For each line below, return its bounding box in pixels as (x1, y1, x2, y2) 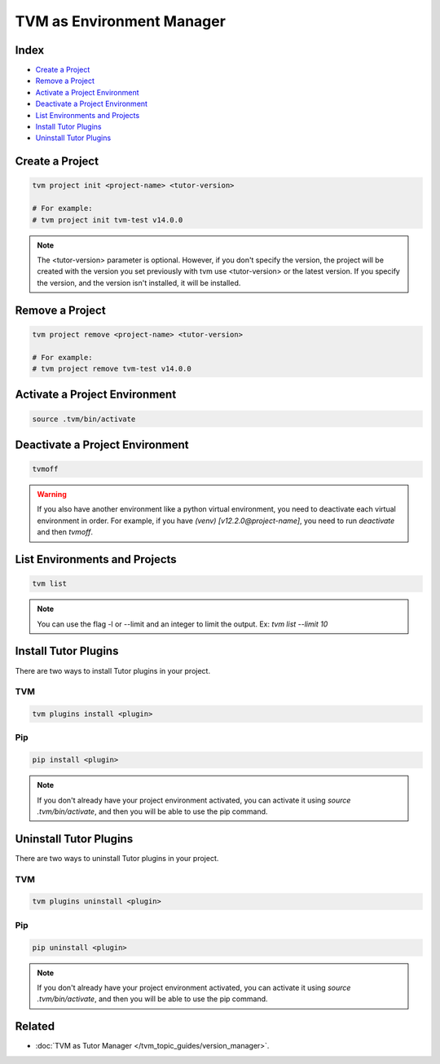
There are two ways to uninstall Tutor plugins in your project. (15, 853, 219, 863)
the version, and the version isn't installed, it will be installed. (37, 278, 241, 288)
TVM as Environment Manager (15, 12, 226, 30)
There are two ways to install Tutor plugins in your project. (15, 666, 211, 675)
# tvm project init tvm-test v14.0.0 (32, 215, 183, 224)
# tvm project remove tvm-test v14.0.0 (32, 363, 191, 373)
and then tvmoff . (37, 527, 94, 537)
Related (15, 1019, 55, 1034)
